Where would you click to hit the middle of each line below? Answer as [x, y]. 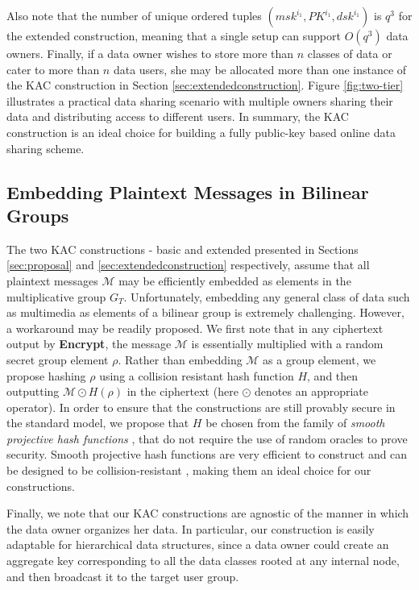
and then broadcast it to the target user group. [123, 576]
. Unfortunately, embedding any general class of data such [267, 296]
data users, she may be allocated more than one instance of [260, 69]
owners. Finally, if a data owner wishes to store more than [150, 53]
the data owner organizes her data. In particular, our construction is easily [191, 528]
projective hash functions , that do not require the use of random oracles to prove [207, 438]
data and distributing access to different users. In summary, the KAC [178, 116]
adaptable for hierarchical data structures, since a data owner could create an [198, 544]
